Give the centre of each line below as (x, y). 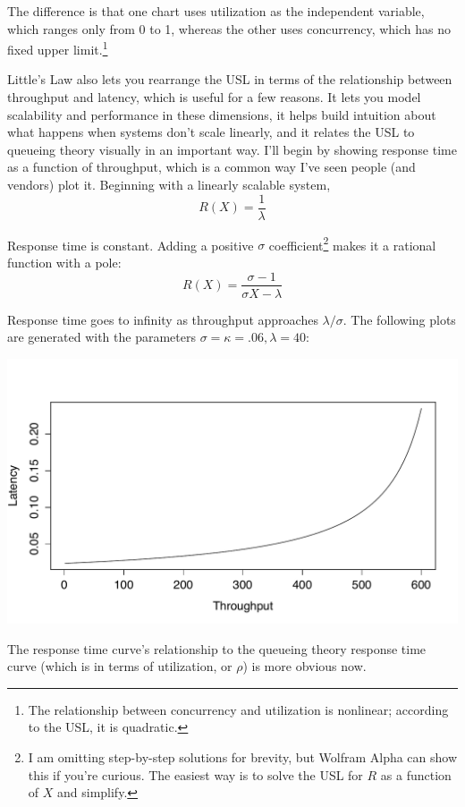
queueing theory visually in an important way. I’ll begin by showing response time (232, 149)
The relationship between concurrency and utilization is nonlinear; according (238, 709)
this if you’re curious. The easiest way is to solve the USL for (195, 774)
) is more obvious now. (304, 666)
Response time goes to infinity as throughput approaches (163, 319)
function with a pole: (64, 262)
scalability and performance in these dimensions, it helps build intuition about (222, 114)
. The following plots (399, 319)
